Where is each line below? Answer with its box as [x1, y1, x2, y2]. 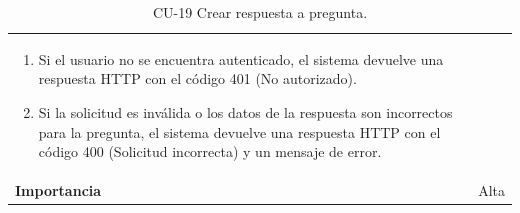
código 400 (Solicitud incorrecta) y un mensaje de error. [38, 141, 382, 162]
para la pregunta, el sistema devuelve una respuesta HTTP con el [38, 121, 441, 142]
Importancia [15, 180, 102, 201]
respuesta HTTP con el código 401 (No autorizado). [38, 68, 357, 89]
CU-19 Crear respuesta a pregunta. [152, 2, 368, 22]
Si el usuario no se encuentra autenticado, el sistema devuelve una [38, 48, 444, 69]
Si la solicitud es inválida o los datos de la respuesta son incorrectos [38, 102, 453, 123]
